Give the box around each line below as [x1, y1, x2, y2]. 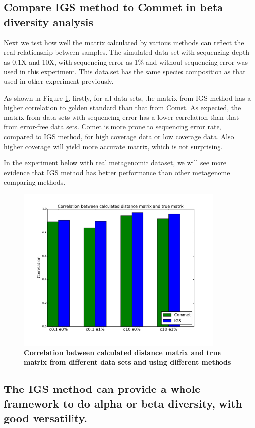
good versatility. [4, 410, 88, 425]
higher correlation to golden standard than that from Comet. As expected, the [4, 102, 241, 113]
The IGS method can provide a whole [4, 381, 201, 396]
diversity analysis [4, 14, 94, 29]
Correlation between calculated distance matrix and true [24, 347, 221, 357]
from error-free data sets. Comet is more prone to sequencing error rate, [4, 121, 221, 132]
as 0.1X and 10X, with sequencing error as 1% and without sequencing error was [4, 56, 248, 67]
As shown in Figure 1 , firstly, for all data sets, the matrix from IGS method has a [4, 92, 251, 103]
